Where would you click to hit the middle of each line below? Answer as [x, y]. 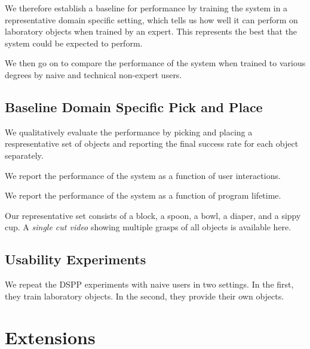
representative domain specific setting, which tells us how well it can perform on [151, 19]
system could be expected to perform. [74, 43]
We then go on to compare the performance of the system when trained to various [155, 63]
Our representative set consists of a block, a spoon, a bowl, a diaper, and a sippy [153, 215]
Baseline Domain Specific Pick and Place [134, 106]
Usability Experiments [76, 259]
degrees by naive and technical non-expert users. [93, 74]
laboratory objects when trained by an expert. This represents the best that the [151, 31]
